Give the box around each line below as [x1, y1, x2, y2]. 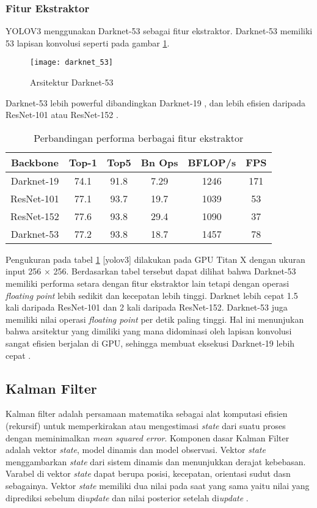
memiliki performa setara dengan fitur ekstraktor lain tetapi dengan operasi [5, 277, 290, 290]
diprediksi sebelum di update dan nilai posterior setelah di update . [5, 491, 249, 504]
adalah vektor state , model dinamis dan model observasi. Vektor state [5, 443, 266, 456]
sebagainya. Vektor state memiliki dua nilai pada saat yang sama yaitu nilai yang [5, 479, 310, 491]
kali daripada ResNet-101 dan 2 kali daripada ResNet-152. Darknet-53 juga [5, 301, 288, 314]
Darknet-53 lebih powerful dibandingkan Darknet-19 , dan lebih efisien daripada [5, 96, 306, 109]
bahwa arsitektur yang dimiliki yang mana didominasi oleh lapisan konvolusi [5, 325, 292, 337]
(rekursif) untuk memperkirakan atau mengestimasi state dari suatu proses [5, 419, 286, 432]
